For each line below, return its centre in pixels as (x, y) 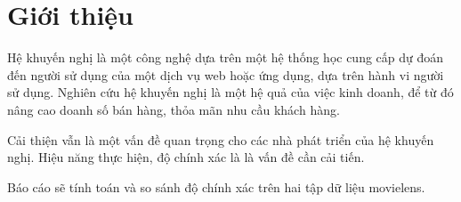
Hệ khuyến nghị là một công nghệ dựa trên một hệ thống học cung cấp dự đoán (226, 57)
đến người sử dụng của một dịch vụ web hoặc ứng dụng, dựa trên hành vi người (226, 74)
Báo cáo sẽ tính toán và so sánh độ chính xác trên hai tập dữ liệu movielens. (216, 186)
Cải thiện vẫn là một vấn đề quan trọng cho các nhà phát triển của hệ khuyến (221, 139)
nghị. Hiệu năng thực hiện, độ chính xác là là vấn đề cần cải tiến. (186, 157)
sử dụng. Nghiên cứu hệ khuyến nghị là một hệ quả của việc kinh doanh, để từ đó (230, 92)
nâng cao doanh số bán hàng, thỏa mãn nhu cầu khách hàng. (174, 109)
